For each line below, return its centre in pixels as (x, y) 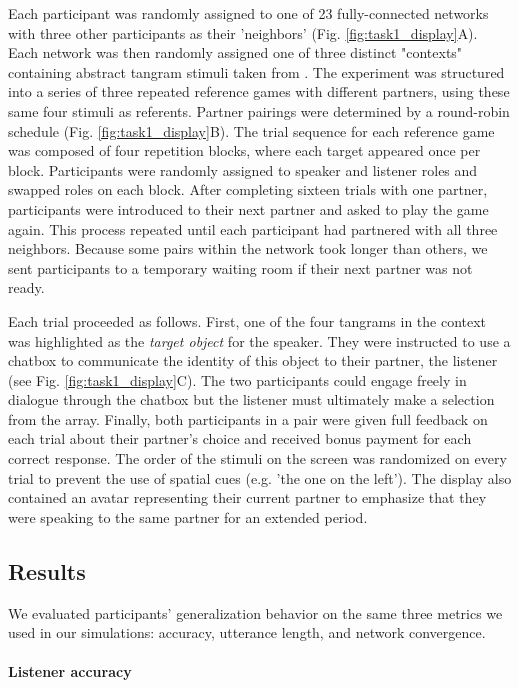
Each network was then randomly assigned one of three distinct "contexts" (235, 52)
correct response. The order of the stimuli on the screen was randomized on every (257, 458)
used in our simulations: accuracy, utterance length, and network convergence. (247, 632)
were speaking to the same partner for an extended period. (188, 516)
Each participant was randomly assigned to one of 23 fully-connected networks (248, 13)
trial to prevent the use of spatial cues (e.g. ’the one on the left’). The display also (260, 477)
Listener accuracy (70, 671)
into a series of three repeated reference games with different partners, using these (259, 91)
